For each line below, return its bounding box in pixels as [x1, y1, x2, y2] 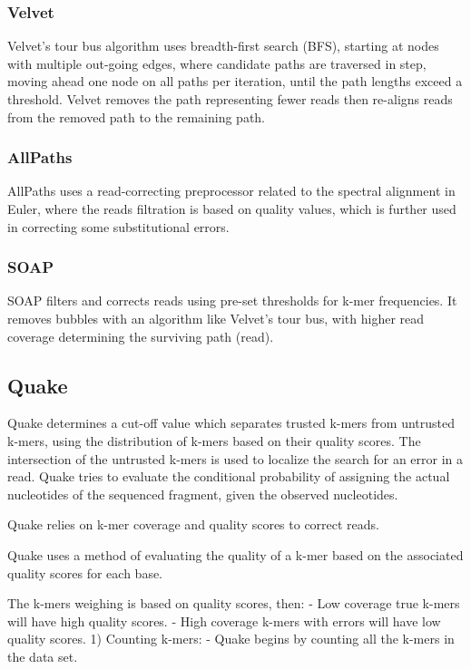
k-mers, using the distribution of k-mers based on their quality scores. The [7, 431, 421, 450]
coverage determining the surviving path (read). [7, 326, 274, 345]
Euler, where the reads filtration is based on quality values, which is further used [7, 199, 456, 218]
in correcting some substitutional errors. [7, 217, 230, 236]
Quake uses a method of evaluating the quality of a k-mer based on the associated [7, 545, 464, 564]
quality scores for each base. [7, 563, 163, 582]
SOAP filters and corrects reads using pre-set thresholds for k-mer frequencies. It [7, 291, 457, 310]
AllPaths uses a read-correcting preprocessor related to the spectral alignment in [7, 181, 456, 200]
